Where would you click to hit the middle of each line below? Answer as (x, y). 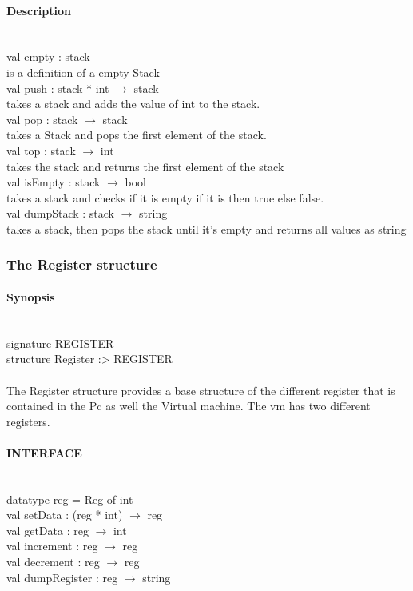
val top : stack (41, 150)
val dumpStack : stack (61, 213)
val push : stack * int (58, 88)
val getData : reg (48, 530)
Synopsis (31, 296)
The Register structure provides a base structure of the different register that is (201, 390)
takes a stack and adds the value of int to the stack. (133, 104)
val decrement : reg (53, 562)
